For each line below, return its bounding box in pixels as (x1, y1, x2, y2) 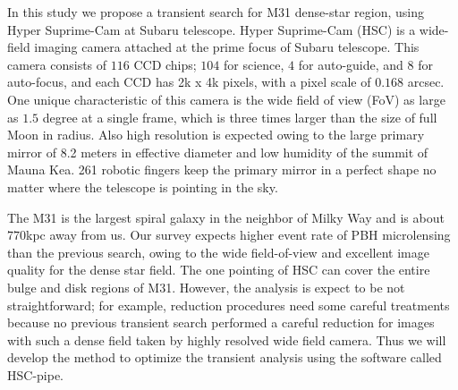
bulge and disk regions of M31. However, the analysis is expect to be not (7, 277, 405, 296)
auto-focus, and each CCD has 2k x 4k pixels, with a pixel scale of (7, 72, 371, 91)
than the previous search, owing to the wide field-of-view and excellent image (7, 242, 429, 261)
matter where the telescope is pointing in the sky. (7, 177, 278, 196)
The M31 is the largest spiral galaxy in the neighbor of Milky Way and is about (7, 208, 445, 226)
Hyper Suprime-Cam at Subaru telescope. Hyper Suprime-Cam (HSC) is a (7, 20, 416, 38)
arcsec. (407, 72, 445, 91)
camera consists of (7, 55, 107, 73)
